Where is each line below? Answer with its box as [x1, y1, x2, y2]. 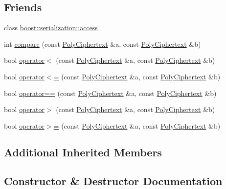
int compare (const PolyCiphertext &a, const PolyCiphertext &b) [4, 38, 201, 49]
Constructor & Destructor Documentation [4, 173, 223, 188]
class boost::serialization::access [4, 22, 98, 33]
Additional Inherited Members [4, 144, 162, 159]
